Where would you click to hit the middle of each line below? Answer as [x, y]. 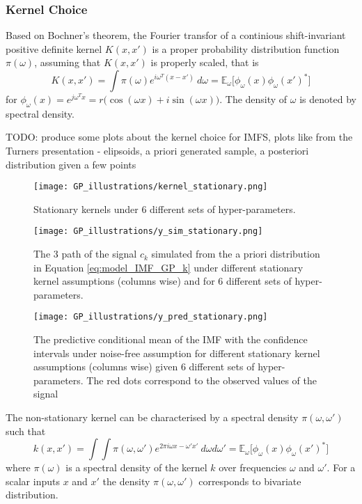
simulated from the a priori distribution [236, 254]
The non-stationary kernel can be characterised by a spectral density [152, 417]
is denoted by [328, 99]
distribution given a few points [71, 164]
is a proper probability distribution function [246, 48]
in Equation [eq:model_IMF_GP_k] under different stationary [168, 267]
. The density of [253, 99]
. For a [341, 467]
